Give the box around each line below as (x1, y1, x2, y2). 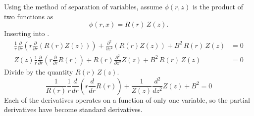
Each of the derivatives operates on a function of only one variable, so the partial (4, 94, 250, 105)
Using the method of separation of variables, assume (4, 1, 162, 11)
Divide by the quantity (4, 67, 73, 77)
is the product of (192, 1, 243, 11)
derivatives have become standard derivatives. (4, 104, 143, 115)
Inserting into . (4, 28, 50, 39)
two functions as (4, 11, 53, 21)
